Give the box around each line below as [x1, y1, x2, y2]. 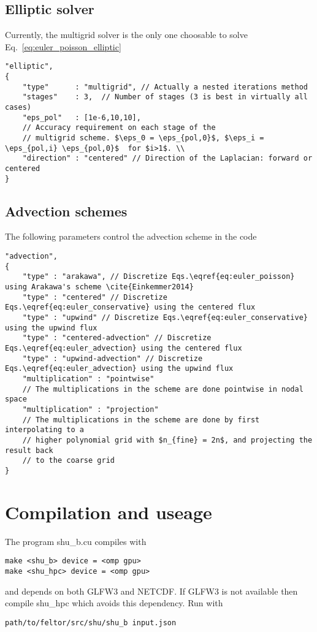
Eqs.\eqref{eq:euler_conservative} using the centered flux [5, 303, 256, 312]
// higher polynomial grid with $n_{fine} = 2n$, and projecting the [22, 435, 313, 444]
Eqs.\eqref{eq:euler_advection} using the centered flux [5, 343, 242, 352]
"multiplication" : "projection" [22, 405, 159, 414]
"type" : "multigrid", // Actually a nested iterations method [22, 82, 308, 91]
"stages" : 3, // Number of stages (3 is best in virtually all [22, 93, 308, 102]
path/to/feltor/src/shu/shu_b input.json [5, 618, 177, 627]
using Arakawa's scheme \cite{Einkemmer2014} [5, 283, 194, 292]
